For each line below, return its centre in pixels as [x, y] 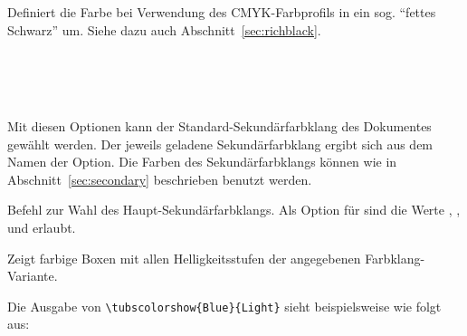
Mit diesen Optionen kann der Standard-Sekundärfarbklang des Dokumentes [219, 125]
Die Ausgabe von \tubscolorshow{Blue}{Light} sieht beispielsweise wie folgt [224, 306]
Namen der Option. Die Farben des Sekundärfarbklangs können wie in [202, 162]
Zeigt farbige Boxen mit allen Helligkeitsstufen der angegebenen [184, 258]
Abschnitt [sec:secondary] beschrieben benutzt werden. [160, 179]
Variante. [33, 276]
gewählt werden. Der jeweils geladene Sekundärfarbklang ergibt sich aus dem [220, 144]
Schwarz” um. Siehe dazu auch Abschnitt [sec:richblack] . [164, 29]
